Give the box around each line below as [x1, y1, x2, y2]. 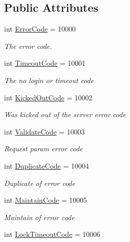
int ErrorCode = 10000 [4, 23, 76, 34]
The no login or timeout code [4, 74, 94, 85]
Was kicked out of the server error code [4, 109, 126, 120]
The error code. [4, 40, 52, 51]
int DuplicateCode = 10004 [4, 160, 89, 171]
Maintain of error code [4, 211, 75, 222]
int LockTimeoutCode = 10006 [4, 229, 101, 239]
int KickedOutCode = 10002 [4, 92, 92, 102]
